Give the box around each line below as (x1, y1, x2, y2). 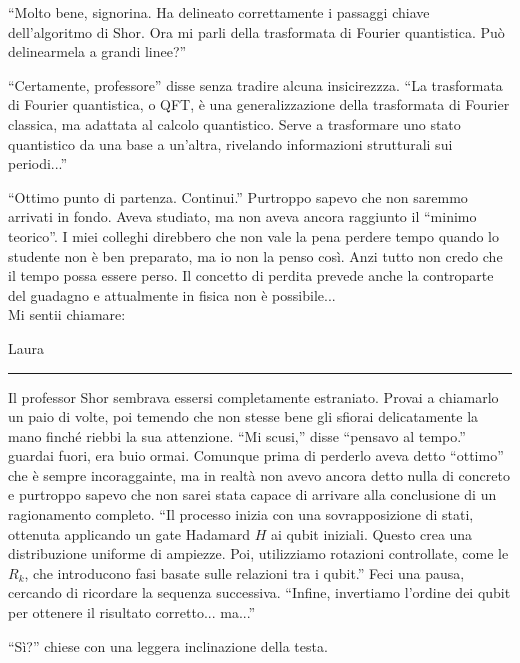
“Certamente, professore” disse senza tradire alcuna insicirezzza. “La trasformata (8, 74, 503, 95)
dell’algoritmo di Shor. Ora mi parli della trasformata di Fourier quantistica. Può (8, 21, 505, 42)
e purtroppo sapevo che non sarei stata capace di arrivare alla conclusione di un (8, 484, 497, 505)
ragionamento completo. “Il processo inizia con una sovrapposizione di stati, (8, 504, 474, 525)
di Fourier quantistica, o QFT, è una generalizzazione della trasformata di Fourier (8, 94, 510, 115)
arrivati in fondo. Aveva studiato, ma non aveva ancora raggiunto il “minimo (8, 206, 477, 227)
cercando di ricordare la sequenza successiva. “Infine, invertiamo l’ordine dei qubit (8, 582, 511, 603)
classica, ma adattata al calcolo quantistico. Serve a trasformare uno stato (8, 113, 461, 134)
